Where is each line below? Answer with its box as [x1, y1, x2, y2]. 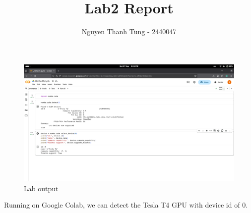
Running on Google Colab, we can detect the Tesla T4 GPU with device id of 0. [4, 200, 248, 210]
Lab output [24, 183, 59, 193]
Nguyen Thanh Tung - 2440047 [81, 26, 177, 37]
